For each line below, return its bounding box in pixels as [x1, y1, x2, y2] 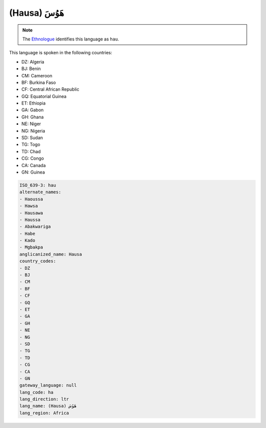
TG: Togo [21, 142, 40, 147]
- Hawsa [19, 203, 38, 209]
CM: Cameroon [21, 72, 53, 78]
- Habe [19, 231, 35, 236]
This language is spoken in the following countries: [9, 50, 112, 56]
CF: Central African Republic [21, 86, 80, 92]
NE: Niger [21, 121, 41, 127]
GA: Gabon [21, 107, 44, 113]
